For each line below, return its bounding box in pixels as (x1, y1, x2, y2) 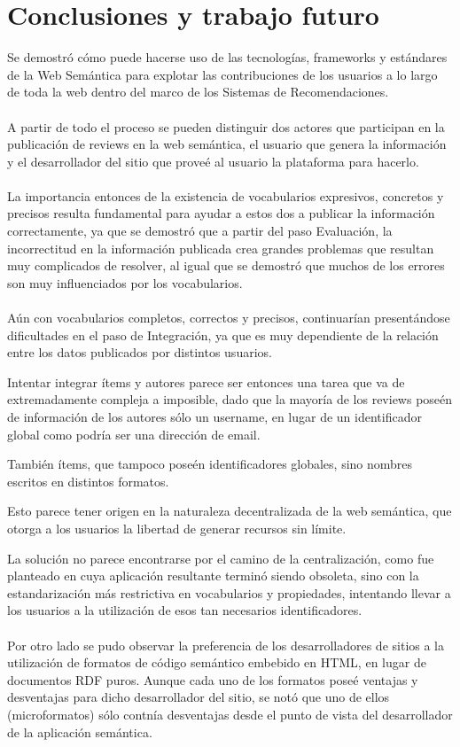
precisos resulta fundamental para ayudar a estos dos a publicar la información (7, 204, 435, 222)
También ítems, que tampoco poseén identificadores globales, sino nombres (7, 455, 413, 473)
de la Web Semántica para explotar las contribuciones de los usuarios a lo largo (7, 65, 438, 83)
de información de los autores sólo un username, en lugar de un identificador (7, 408, 422, 425)
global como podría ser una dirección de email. (7, 424, 261, 443)
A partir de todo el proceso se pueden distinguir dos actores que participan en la (7, 117, 445, 136)
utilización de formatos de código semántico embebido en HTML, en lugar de (7, 653, 426, 672)
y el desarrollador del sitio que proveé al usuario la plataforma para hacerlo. (7, 152, 419, 170)
